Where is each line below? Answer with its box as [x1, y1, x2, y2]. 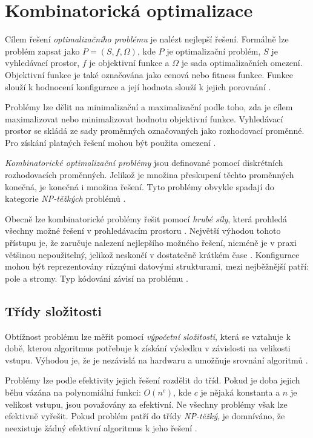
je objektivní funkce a [89, 56, 170, 69]
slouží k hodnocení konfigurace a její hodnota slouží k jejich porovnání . [5, 80, 271, 93]
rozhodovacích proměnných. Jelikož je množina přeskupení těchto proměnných [5, 168, 294, 181]
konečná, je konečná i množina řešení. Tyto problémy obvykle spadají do [5, 180, 274, 193]
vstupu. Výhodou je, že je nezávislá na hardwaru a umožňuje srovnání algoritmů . [5, 353, 308, 366]
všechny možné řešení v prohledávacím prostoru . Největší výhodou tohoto [5, 224, 281, 237]
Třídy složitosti [5, 301, 102, 320]
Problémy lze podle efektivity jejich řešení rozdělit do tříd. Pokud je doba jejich [5, 374, 300, 387]
